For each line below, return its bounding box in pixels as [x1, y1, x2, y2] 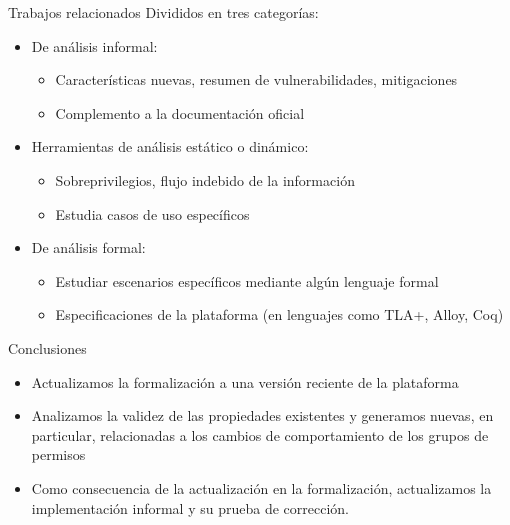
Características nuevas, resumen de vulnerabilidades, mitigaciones [55, 69, 458, 90]
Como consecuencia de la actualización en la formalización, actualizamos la [31, 477, 492, 498]
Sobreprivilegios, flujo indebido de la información [55, 169, 355, 190]
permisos [31, 444, 86, 465]
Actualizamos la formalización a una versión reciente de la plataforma [31, 371, 459, 392]
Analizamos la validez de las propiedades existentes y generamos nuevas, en [31, 405, 494, 426]
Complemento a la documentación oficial [55, 102, 305, 123]
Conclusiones [8, 337, 87, 358]
